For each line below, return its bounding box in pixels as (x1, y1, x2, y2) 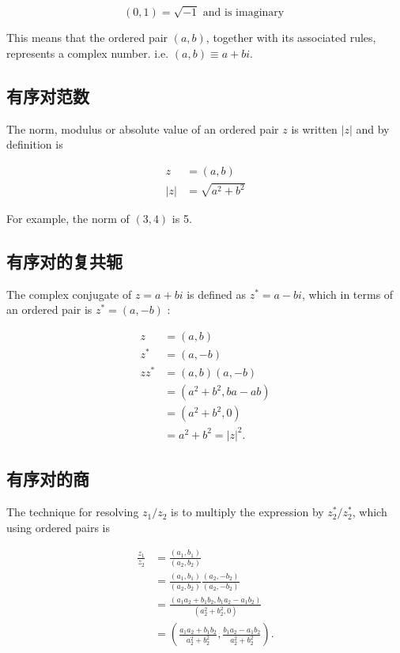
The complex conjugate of (6, 285, 132, 302)
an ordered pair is (6, 301, 92, 318)
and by (356, 120, 390, 137)
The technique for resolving (6, 504, 139, 520)
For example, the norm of (6, 210, 130, 227)
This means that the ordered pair (6, 29, 168, 46)
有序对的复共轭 (6, 249, 123, 274)
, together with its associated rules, (206, 29, 376, 46)
